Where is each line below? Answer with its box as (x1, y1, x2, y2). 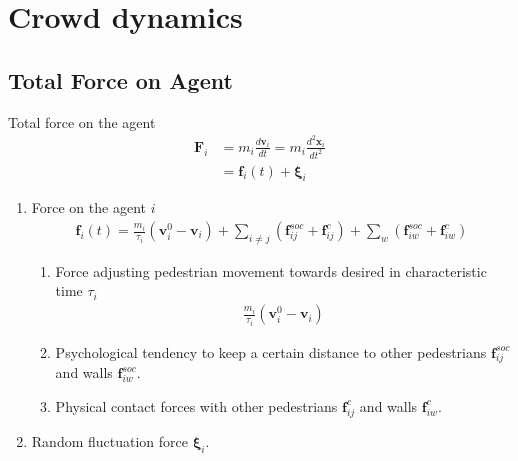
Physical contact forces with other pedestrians (55, 395, 338, 416)
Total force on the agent (8, 111, 156, 132)
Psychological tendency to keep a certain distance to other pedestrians (55, 341, 487, 362)
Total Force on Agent (8, 64, 233, 95)
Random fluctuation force (31, 430, 188, 451)
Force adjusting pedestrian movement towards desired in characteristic (55, 260, 487, 281)
